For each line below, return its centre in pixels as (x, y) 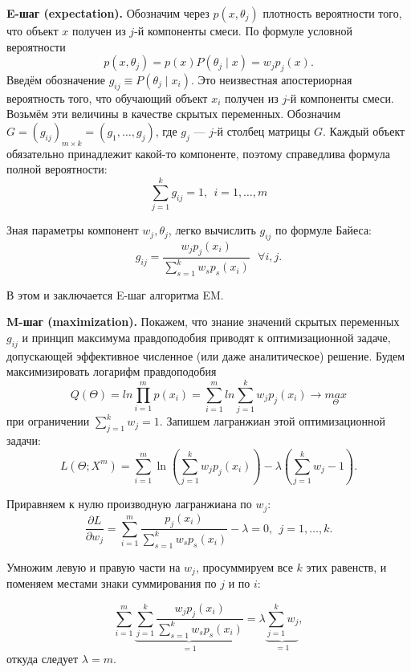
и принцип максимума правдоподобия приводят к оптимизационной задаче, (206, 338)
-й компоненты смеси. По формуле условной (243, 31)
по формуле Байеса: (324, 230)
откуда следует (43, 659)
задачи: (24, 440)
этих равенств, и (346, 566)
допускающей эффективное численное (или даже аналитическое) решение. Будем (206, 355)
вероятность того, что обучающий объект (107, 98)
